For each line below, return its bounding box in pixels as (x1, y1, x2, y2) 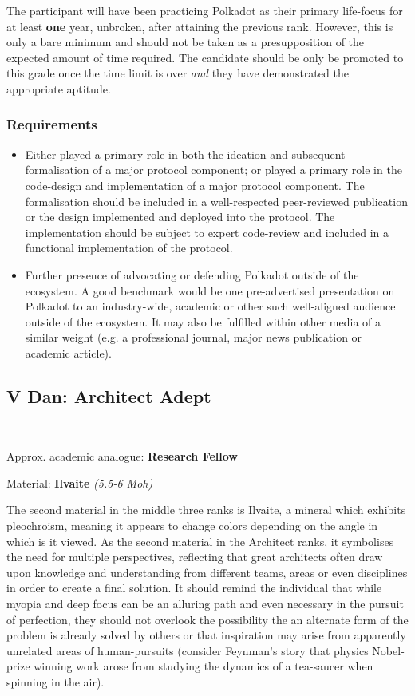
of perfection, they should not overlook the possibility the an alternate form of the (6, 611, 409, 627)
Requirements (6, 114, 97, 134)
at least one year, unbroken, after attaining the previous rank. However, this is (6, 18, 393, 34)
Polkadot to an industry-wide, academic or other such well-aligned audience (25, 298, 396, 314)
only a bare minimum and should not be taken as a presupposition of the (6, 34, 365, 50)
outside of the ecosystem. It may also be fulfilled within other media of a (25, 313, 381, 330)
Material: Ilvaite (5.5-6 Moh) (6, 474, 153, 491)
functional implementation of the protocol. (25, 239, 233, 256)
